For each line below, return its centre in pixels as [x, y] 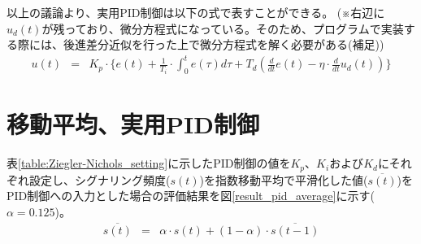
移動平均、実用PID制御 [133, 124]
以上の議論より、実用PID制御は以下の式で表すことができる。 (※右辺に [196, 12]
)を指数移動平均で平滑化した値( [284, 179]
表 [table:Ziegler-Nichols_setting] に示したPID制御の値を [149, 163]
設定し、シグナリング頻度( [100, 179]
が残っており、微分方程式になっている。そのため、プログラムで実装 [223, 28]
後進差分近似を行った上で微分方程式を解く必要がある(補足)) [224, 44]
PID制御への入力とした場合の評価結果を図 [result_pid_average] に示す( [191, 196]
